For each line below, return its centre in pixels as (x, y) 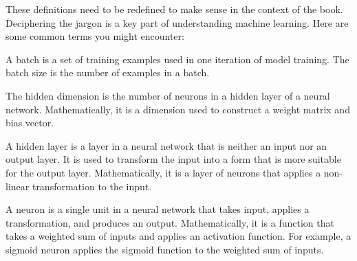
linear (18, 186)
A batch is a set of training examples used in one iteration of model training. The (177, 59)
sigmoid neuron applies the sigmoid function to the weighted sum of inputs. (165, 249)
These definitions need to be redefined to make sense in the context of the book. (174, 9)
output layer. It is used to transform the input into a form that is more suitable (173, 159)
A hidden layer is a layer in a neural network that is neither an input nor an (166, 145)
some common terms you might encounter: (95, 36)
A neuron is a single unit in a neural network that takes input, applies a (158, 209)
